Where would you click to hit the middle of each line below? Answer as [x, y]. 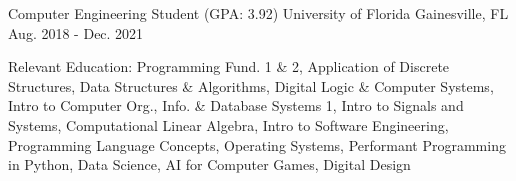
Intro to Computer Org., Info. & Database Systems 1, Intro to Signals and [236, 105]
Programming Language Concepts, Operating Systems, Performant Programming [257, 144]
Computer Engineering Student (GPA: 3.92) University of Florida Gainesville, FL [258, 13]
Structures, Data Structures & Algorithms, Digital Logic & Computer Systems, [251, 85]
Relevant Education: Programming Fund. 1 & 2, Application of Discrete [229, 66]
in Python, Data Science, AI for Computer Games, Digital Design [209, 164]
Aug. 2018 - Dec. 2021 [76, 32]
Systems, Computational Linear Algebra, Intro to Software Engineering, [228, 124]
